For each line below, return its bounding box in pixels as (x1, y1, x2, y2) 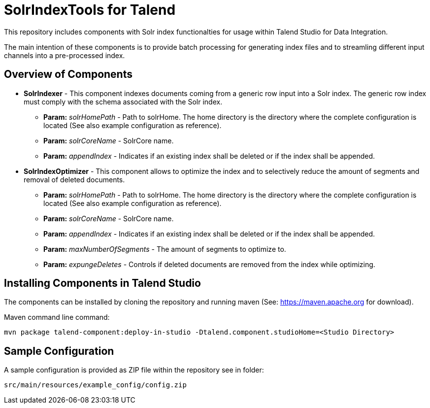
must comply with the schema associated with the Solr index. (24, 97, 223, 106)
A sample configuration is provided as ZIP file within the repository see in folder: (4, 366, 264, 374)
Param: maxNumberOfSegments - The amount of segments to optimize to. (43, 244, 286, 253)
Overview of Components (4, 68, 132, 81)
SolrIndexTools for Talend (4, 1, 176, 18)
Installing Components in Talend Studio (4, 277, 201, 290)
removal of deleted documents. (24, 175, 125, 184)
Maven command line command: (4, 313, 110, 322)
